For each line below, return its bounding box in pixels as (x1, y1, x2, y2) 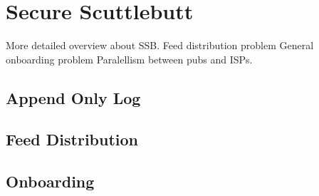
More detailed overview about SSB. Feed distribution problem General (6, 38, 314, 53)
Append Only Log (6, 86, 141, 108)
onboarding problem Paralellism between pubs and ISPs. (6, 51, 253, 66)
